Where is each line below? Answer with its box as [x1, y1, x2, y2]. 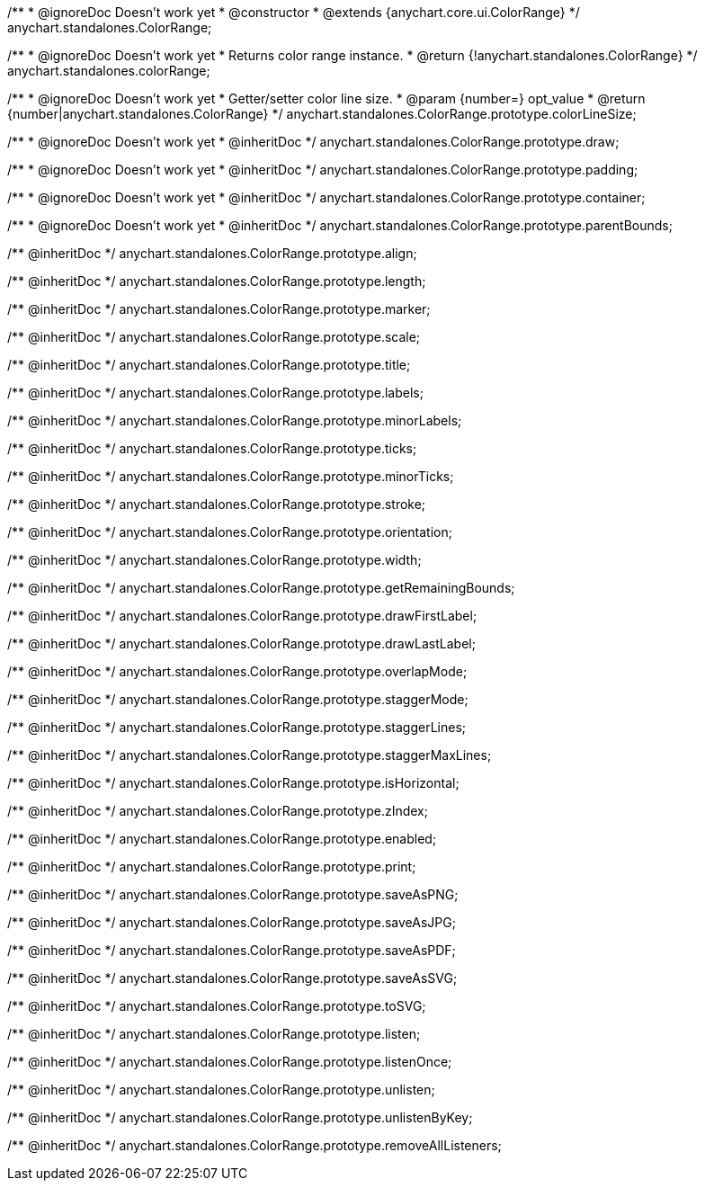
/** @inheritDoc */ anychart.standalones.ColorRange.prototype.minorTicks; [7, 469, 454, 484]
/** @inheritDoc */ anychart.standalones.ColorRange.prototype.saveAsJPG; [7, 915, 456, 930]
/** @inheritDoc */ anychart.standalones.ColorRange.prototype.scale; [7, 329, 421, 344]
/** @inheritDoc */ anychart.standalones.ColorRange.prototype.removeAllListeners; [7, 1138, 502, 1153]
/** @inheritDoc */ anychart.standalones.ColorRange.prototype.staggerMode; [7, 692, 469, 707]
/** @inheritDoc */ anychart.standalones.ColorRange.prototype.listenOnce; [7, 1054, 452, 1069]
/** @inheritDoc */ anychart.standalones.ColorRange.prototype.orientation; [7, 524, 452, 540]
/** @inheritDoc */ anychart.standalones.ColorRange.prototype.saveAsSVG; [7, 970, 458, 986]
